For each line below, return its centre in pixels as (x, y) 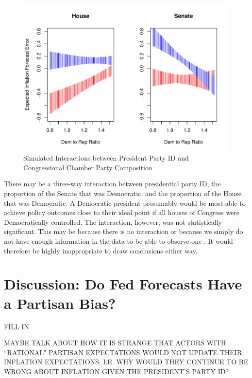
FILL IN (17, 326)
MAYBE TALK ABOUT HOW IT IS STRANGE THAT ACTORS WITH (115, 343)
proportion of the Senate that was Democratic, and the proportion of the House (123, 193)
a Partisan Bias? (60, 303)
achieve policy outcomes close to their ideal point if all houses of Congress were (122, 212)
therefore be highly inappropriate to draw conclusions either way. (101, 250)
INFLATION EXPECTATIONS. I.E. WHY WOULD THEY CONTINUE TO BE (126, 362)
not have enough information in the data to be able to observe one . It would (118, 241)
